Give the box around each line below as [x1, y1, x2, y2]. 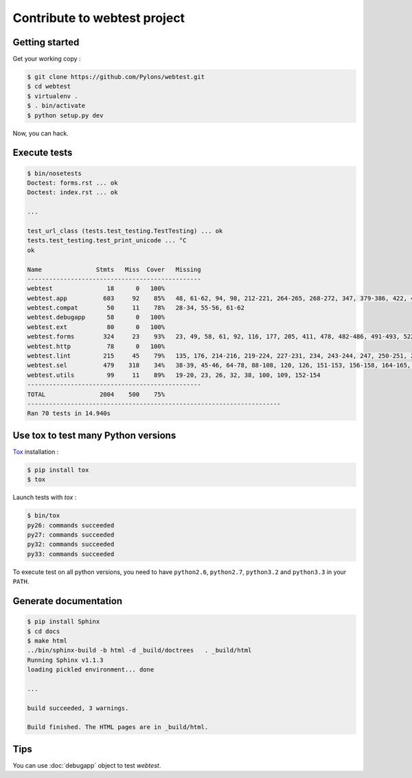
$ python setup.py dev [27, 111, 104, 119]
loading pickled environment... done [27, 666, 154, 674]
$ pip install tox [27, 466, 89, 474]
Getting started [12, 36, 80, 48]
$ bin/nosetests [27, 169, 82, 177]
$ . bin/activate [27, 102, 86, 110]
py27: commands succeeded [27, 531, 115, 538]
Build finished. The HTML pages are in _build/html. [27, 723, 209, 731]
